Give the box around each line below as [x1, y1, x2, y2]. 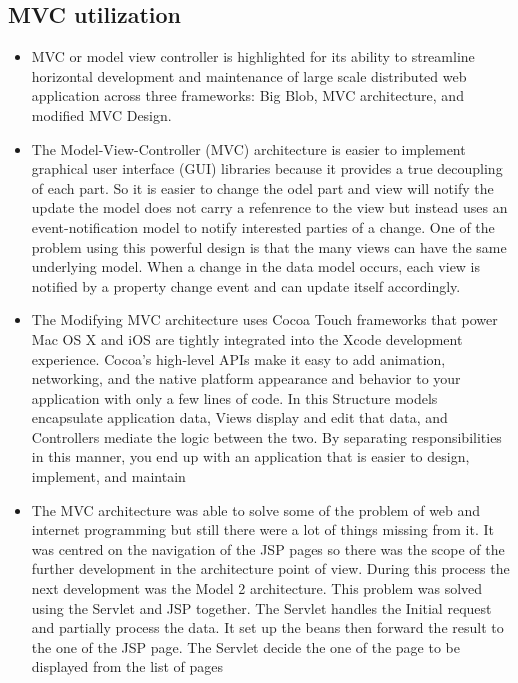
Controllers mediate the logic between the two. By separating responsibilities [31, 426, 502, 447]
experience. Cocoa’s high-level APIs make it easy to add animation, [31, 348, 446, 369]
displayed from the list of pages [31, 656, 224, 677]
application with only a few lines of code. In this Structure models [31, 387, 438, 408]
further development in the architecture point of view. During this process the [31, 558, 510, 579]
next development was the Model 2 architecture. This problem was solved [31, 578, 483, 599]
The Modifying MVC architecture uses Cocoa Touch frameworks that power [31, 309, 498, 330]
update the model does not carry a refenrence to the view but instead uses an [31, 197, 508, 218]
